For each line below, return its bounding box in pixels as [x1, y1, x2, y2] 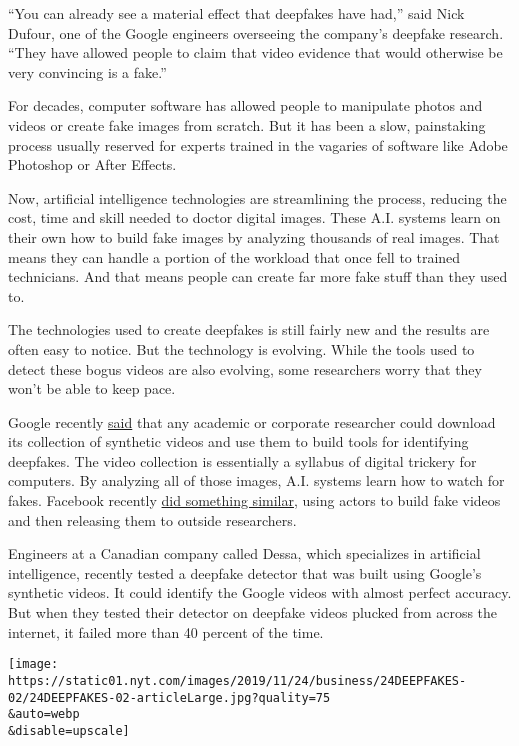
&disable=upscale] [8, 723, 130, 738]
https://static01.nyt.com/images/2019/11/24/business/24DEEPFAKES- [8, 673, 467, 688]
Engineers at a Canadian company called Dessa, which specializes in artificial [8, 543, 481, 564]
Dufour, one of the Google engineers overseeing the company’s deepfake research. [8, 22, 504, 43]
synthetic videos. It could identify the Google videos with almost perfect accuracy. [8, 582, 512, 603]
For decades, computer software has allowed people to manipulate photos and [8, 95, 483, 116]
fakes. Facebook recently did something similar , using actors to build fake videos [8, 490, 501, 511]
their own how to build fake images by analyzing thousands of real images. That [8, 226, 500, 247]
